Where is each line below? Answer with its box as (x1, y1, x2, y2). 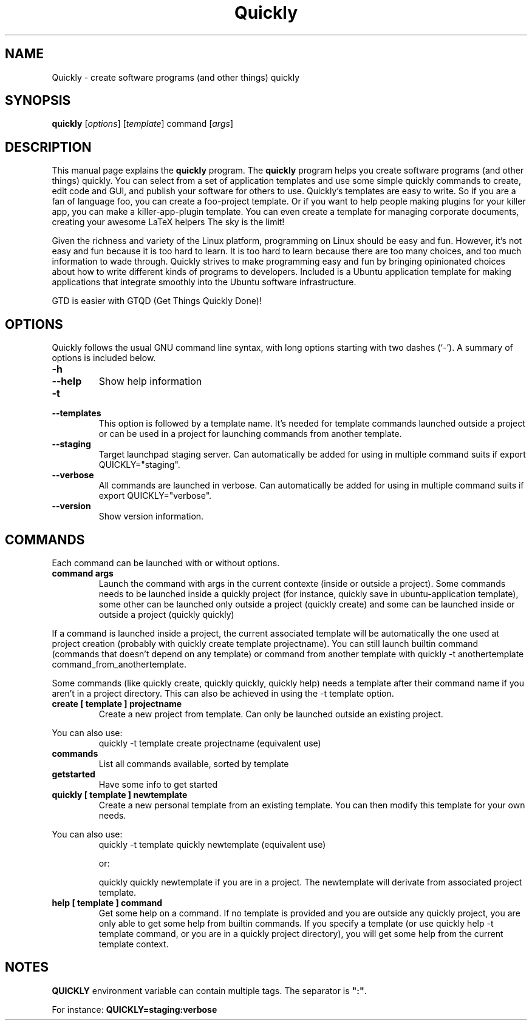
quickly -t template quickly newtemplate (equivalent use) (98, 839, 326, 850)
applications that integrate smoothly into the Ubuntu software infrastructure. (52, 277, 356, 288)
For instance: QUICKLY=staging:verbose (52, 1004, 217, 1015)
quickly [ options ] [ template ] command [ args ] (52, 118, 233, 129)
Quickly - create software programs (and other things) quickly (52, 72, 300, 83)
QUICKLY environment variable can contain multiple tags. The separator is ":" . (52, 985, 367, 996)
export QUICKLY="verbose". (98, 490, 212, 501)
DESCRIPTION (5, 139, 92, 155)
